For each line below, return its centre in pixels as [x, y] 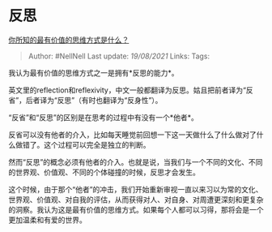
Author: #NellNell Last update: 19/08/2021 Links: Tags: [119, 56]
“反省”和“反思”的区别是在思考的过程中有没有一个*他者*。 [103, 117]
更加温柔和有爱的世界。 [47, 220]
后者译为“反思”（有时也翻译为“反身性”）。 [94, 100]
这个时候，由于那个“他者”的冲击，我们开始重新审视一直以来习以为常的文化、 [136, 189]
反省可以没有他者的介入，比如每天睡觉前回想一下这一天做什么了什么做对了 [132, 135]
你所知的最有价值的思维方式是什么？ [69, 40]
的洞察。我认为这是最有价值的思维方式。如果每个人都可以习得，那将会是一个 [136, 209]
